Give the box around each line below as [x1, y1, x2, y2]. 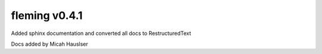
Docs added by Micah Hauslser [11, 40, 89, 47]
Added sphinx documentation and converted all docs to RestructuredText [11, 30, 191, 37]
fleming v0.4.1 [11, 9, 83, 22]
